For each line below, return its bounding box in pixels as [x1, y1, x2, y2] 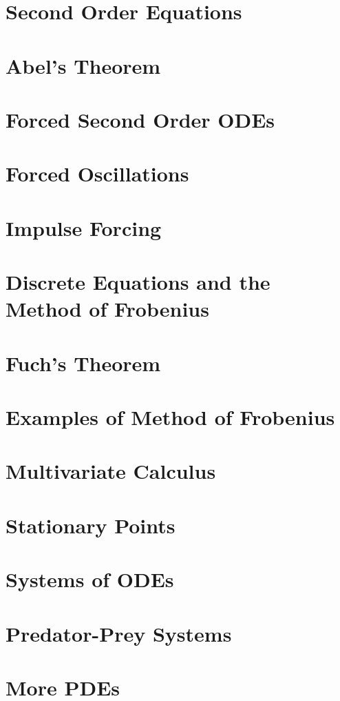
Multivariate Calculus [6, 457, 216, 485]
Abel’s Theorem [6, 51, 161, 79]
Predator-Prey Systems [6, 619, 232, 647]
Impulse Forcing [6, 213, 162, 241]
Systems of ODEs [6, 565, 174, 593]
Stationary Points [6, 511, 176, 539]
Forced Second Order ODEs [6, 105, 275, 133]
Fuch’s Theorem [6, 348, 161, 377]
